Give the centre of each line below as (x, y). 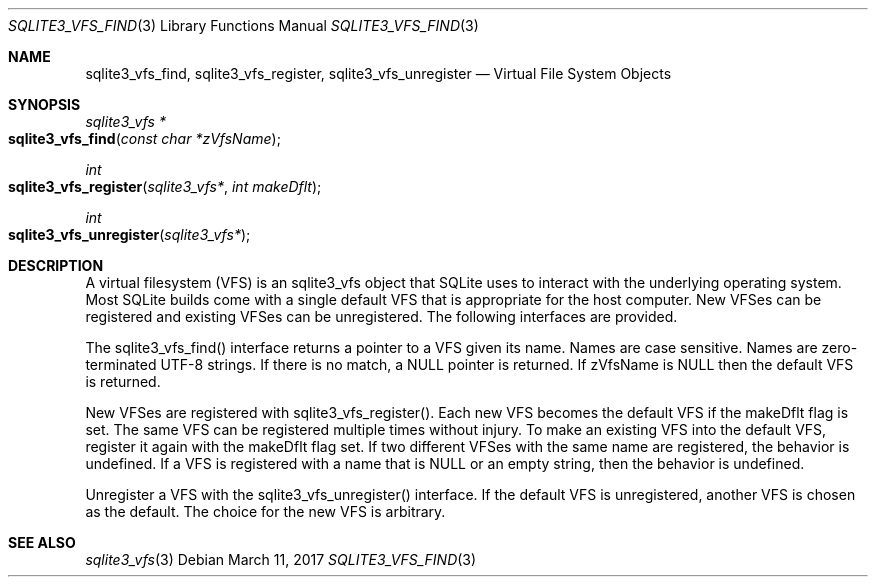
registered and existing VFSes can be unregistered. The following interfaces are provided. (381, 316)
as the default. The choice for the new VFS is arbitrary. (265, 511)
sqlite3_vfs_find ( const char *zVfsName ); (144, 138)
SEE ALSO (42, 542)
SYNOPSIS (44, 104)
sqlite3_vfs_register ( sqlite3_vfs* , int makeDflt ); (165, 186)
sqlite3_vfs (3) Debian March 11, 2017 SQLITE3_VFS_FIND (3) (281, 559)
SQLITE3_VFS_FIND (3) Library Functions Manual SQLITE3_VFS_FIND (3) (243, 25)
